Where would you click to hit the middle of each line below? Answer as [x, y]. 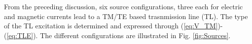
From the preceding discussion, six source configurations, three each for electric [124, 6]
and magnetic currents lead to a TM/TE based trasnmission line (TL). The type [126, 16]
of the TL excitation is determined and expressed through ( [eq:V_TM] [111, 26]
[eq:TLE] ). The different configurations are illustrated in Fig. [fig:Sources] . [119, 35]
